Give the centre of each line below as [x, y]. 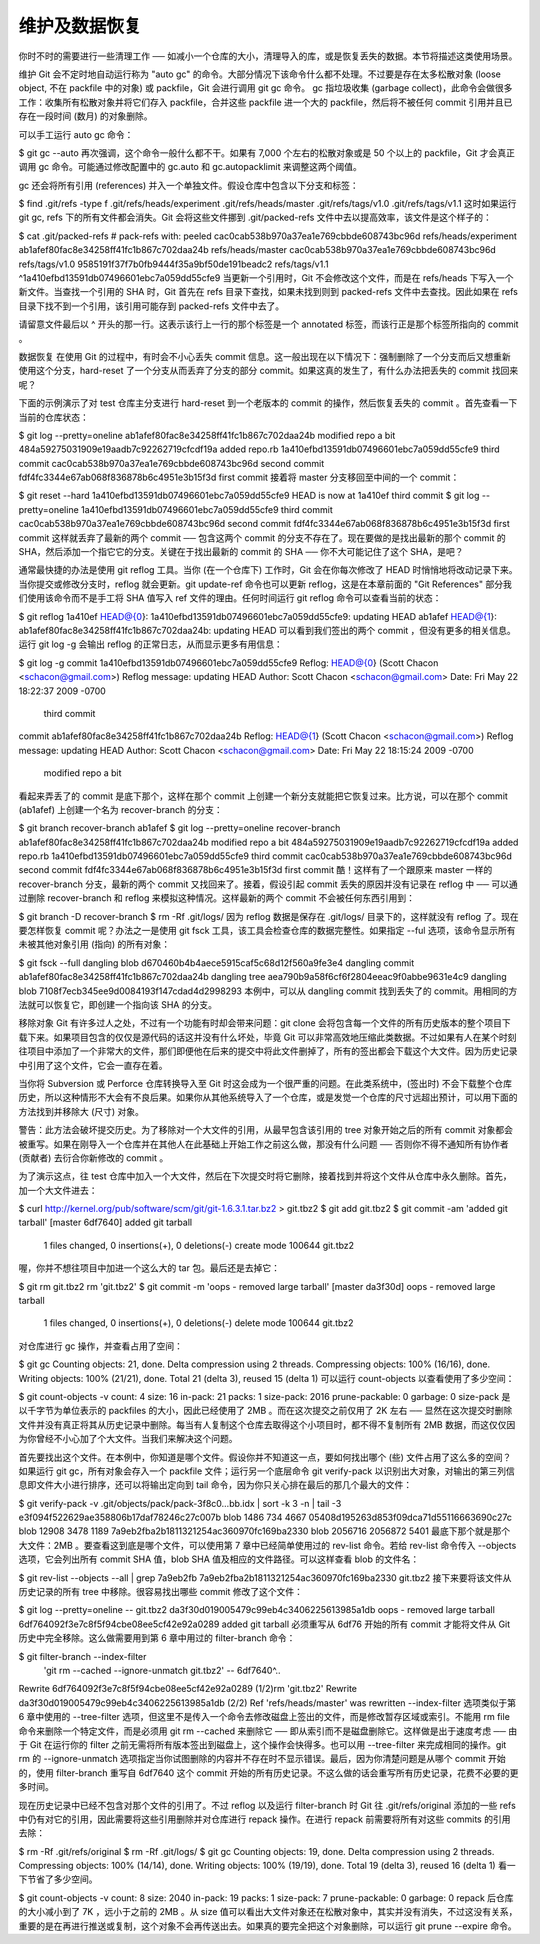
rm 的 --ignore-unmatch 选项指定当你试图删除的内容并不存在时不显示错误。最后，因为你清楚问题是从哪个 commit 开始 [262, 1759]
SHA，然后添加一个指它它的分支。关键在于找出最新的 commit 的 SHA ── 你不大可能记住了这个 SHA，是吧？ [241, 552]
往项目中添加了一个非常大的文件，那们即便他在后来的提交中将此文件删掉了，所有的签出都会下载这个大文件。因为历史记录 [268, 1051]
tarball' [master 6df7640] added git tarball [105, 1222]
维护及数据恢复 [80, 26]
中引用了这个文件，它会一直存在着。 [93, 1065]
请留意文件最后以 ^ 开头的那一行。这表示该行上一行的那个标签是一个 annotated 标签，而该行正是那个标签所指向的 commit [268, 324]
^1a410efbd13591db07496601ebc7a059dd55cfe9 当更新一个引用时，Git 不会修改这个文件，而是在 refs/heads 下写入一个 [266, 278]
